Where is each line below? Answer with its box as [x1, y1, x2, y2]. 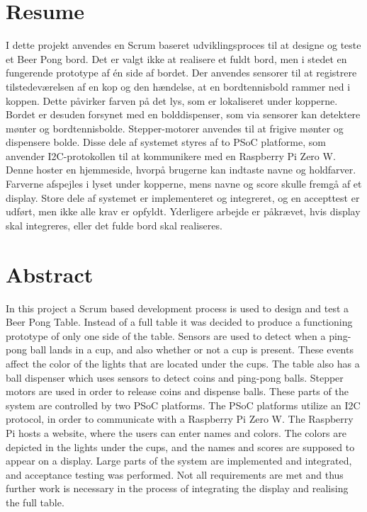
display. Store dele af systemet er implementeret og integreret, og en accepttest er [6, 190, 360, 205]
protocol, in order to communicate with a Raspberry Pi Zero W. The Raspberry [6, 411, 354, 426]
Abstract [6, 259, 94, 288]
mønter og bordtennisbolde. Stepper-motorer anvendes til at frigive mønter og [6, 120, 344, 135]
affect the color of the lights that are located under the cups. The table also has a [6, 355, 360, 370]
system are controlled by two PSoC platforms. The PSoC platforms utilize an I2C [6, 397, 361, 412]
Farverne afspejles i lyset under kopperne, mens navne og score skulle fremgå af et [6, 176, 362, 191]
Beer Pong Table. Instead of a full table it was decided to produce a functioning [6, 314, 353, 329]
